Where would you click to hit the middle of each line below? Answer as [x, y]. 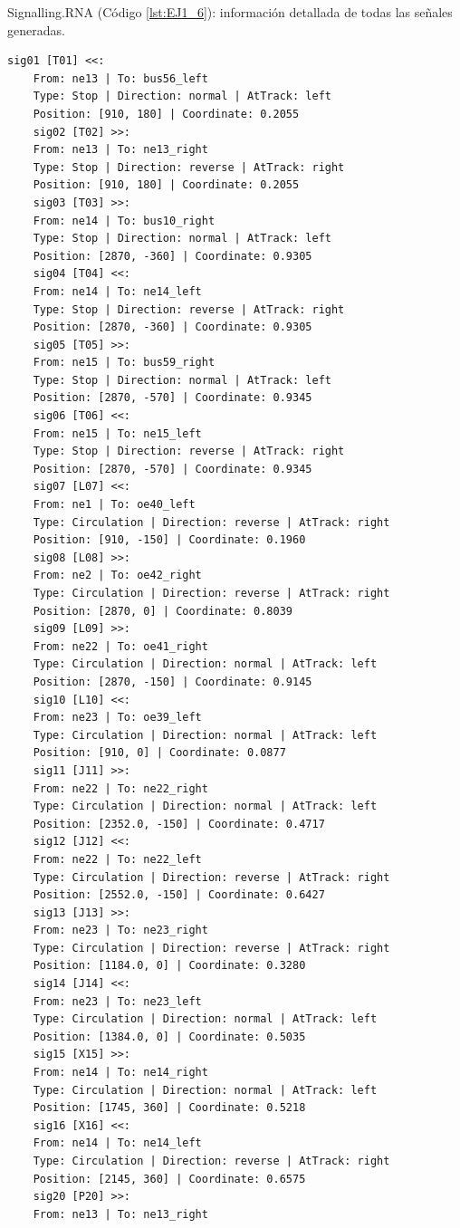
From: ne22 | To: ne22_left [117, 859]
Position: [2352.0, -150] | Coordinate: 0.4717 [179, 824]
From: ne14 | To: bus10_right [124, 221]
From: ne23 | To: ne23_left [117, 1001]
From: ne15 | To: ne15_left [117, 433]
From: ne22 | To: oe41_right [120, 646]
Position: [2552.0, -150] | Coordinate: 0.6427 [179, 895]
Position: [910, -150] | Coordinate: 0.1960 [169, 540]
